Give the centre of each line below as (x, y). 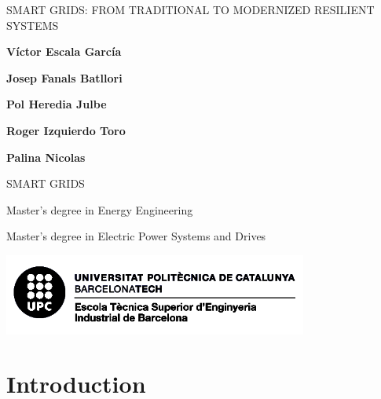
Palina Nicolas (46, 157)
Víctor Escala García (64, 51)
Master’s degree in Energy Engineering (100, 209)
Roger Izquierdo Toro (66, 130)
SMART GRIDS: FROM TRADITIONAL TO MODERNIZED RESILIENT (190, 9)
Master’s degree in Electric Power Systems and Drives (136, 236)
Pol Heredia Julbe (57, 104)
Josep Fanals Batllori (64, 77)
